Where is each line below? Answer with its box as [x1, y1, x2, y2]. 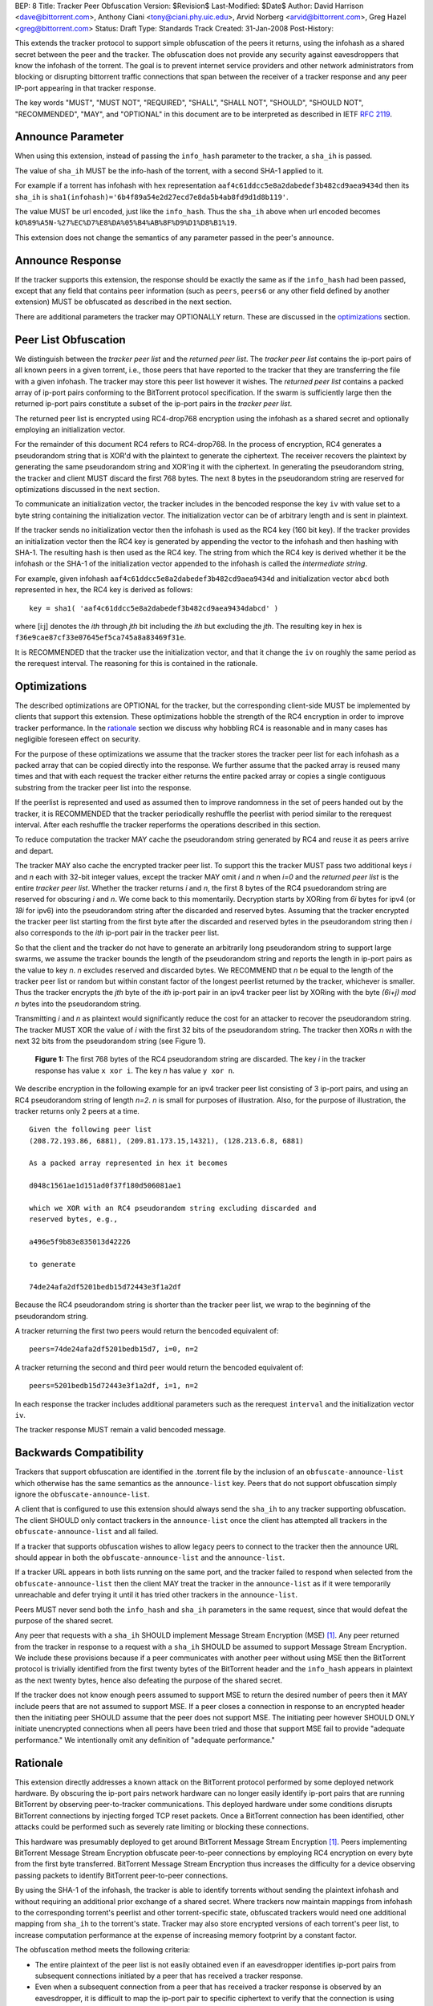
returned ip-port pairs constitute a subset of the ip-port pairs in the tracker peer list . [14, 399, 293, 408]
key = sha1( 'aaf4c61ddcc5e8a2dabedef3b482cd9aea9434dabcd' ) [29, 603, 279, 613]
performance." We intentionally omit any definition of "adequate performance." [14, 1735, 276, 1744]
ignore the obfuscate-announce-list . [14, 1489, 150, 1499]
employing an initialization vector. [14, 425, 126, 435]
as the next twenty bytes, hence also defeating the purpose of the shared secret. [14, 1675, 283, 1685]
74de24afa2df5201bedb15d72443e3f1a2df [29, 1282, 182, 1291]
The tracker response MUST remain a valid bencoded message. [14, 1425, 226, 1435]
